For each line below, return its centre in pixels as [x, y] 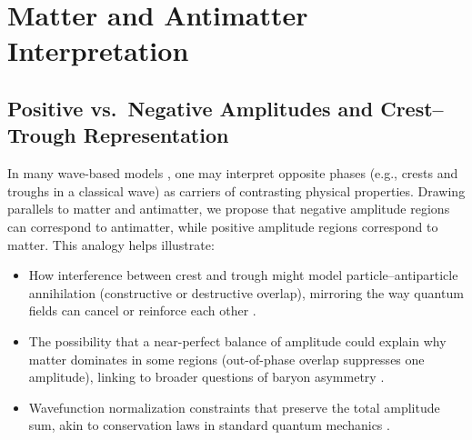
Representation [156, 135]
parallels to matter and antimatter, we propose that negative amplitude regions [229, 209]
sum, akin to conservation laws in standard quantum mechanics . [209, 425]
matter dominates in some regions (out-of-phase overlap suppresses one [226, 359]
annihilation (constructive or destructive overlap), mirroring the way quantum [246, 292]
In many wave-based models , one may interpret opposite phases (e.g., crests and [233, 173]
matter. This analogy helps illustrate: [111, 244]
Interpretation [98, 50]
